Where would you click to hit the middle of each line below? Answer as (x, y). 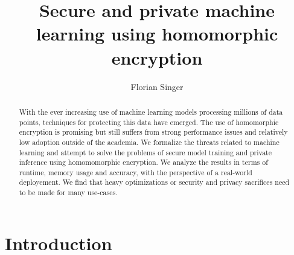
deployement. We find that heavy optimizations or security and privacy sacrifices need (154, 182)
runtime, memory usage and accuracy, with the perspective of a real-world (136, 172)
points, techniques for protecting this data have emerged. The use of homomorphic (149, 122)
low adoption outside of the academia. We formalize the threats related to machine (149, 142)
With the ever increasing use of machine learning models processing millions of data (151, 111)
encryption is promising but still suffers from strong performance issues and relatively (153, 132)
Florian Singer (157, 86)
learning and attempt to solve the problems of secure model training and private (145, 152)
